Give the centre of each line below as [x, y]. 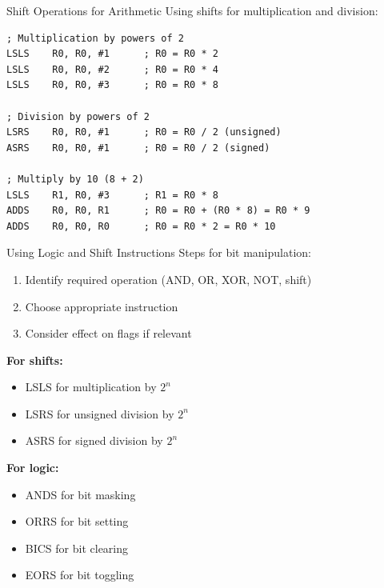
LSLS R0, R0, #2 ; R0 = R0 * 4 [112, 69]
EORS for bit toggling [80, 575]
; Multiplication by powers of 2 [95, 38]
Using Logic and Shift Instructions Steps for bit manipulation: [159, 252]
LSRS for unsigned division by [100, 413]
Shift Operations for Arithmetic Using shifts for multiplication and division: [192, 10]
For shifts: [35, 360]
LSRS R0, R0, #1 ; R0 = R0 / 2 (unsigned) [144, 132]
